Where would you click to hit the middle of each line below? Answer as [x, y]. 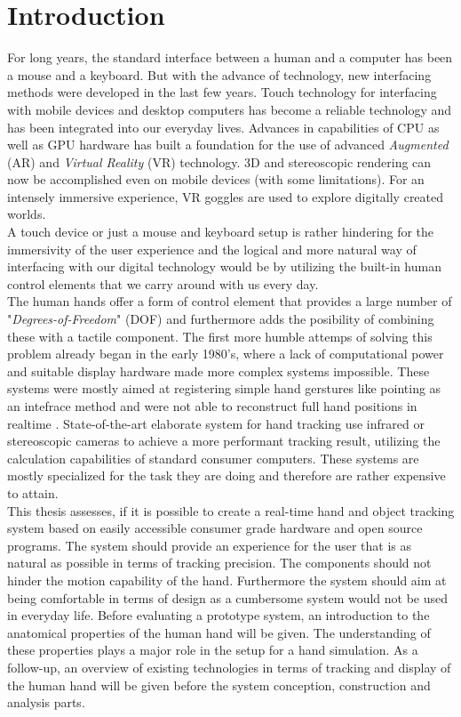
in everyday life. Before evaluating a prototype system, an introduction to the [219, 615]
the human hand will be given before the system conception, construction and [219, 685]
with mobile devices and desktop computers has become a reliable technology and [230, 109]
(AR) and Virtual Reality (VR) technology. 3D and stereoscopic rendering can [219, 161]
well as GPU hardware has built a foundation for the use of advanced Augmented [228, 145]
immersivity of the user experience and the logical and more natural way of [212, 249]
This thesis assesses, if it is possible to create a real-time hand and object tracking [231, 510]
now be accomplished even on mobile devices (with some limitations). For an [216, 179]
